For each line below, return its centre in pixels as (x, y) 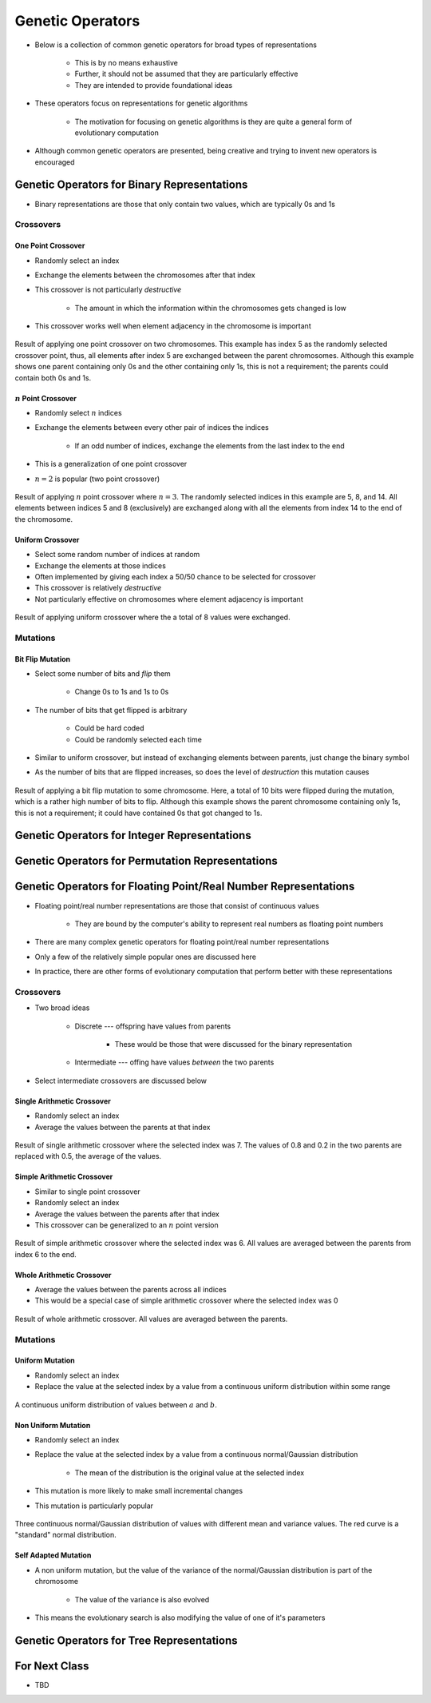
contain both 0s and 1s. (53, 378)
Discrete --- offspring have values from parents (153, 1026)
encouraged (55, 162)
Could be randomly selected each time (138, 739)
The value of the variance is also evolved (142, 1599)
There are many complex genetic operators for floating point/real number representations (182, 942)
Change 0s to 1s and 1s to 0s (122, 692)
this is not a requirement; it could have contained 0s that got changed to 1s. (138, 813)
